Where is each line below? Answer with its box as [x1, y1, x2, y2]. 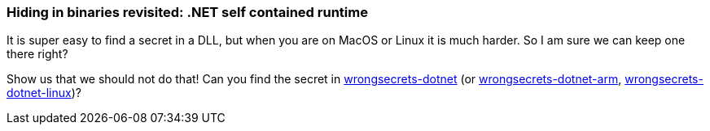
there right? [7, 47, 68, 61]
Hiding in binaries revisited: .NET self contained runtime [7, 4, 368, 20]
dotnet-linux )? [7, 86, 81, 100]
